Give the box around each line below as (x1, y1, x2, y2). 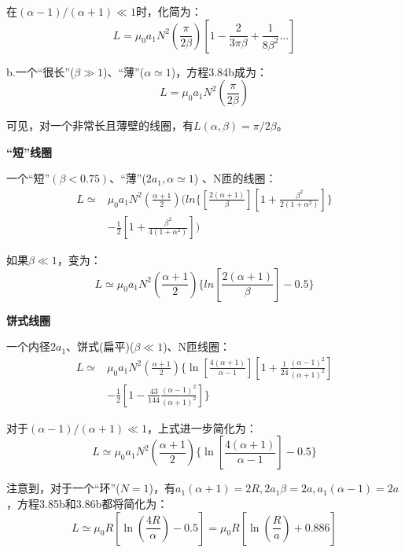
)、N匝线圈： (163, 338, 231, 355)
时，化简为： (135, 3, 202, 19)
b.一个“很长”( (6, 63, 75, 79)
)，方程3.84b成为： (171, 63, 267, 79)
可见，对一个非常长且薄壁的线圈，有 (6, 117, 193, 134)
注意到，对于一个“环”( (6, 480, 120, 496)
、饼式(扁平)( (66, 338, 134, 355)
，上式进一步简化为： (146, 419, 257, 436)
